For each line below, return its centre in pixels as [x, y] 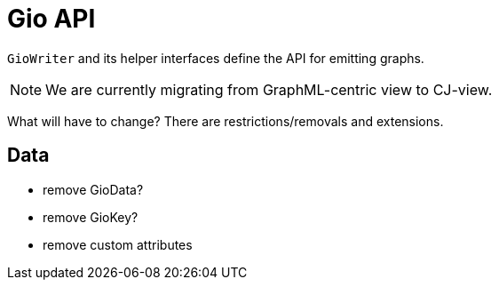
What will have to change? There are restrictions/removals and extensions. [226, 121]
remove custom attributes [118, 244]
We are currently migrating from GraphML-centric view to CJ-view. [269, 89]
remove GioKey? [91, 217]
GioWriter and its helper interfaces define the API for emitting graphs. [216, 58]
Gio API [51, 19]
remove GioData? [93, 189]
